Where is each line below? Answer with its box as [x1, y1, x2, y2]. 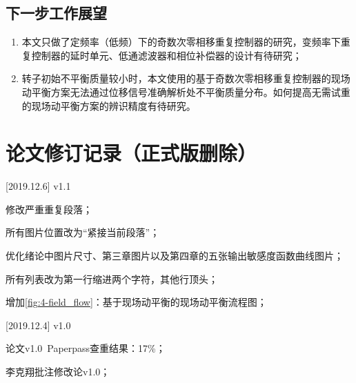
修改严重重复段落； [6, 202, 92, 216]
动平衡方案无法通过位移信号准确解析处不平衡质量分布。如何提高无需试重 [21, 84, 350, 99]
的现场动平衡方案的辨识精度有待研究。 [21, 98, 196, 112]
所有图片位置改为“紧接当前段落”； [6, 225, 160, 239]
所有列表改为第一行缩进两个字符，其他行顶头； [6, 271, 218, 286]
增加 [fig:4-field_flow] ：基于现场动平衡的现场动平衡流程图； [6, 295, 267, 309]
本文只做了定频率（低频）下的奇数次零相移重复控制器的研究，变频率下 [21, 35, 341, 49]
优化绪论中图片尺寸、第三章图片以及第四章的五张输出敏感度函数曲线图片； [6, 248, 344, 263]
